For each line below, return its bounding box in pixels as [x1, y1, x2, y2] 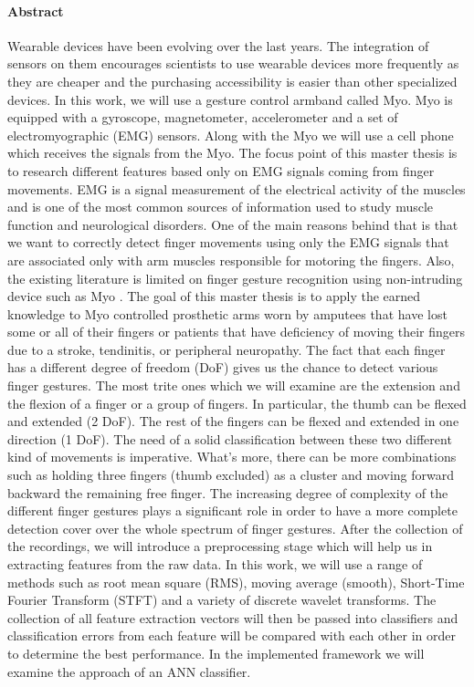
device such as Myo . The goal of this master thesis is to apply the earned [7, 286, 421, 306]
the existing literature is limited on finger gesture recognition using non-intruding [7, 268, 463, 287]
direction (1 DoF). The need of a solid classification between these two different [7, 429, 452, 448]
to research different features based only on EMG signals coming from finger [7, 161, 435, 180]
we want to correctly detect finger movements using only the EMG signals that [7, 233, 449, 252]
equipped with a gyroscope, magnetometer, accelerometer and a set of [7, 108, 398, 127]
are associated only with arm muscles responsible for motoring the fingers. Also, [7, 250, 455, 269]
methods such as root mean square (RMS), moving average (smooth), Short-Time [7, 572, 465, 591]
